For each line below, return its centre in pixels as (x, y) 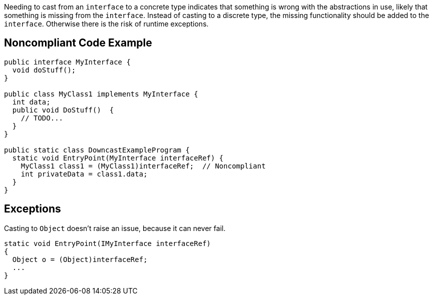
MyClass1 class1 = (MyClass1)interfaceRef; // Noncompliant (143, 166)
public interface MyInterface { (67, 62)
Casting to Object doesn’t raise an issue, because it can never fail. (115, 228)
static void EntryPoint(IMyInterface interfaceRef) (108, 243)
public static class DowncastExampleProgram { (97, 150)
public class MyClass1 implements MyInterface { (101, 94)
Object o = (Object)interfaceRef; (80, 259)
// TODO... (42, 118)
